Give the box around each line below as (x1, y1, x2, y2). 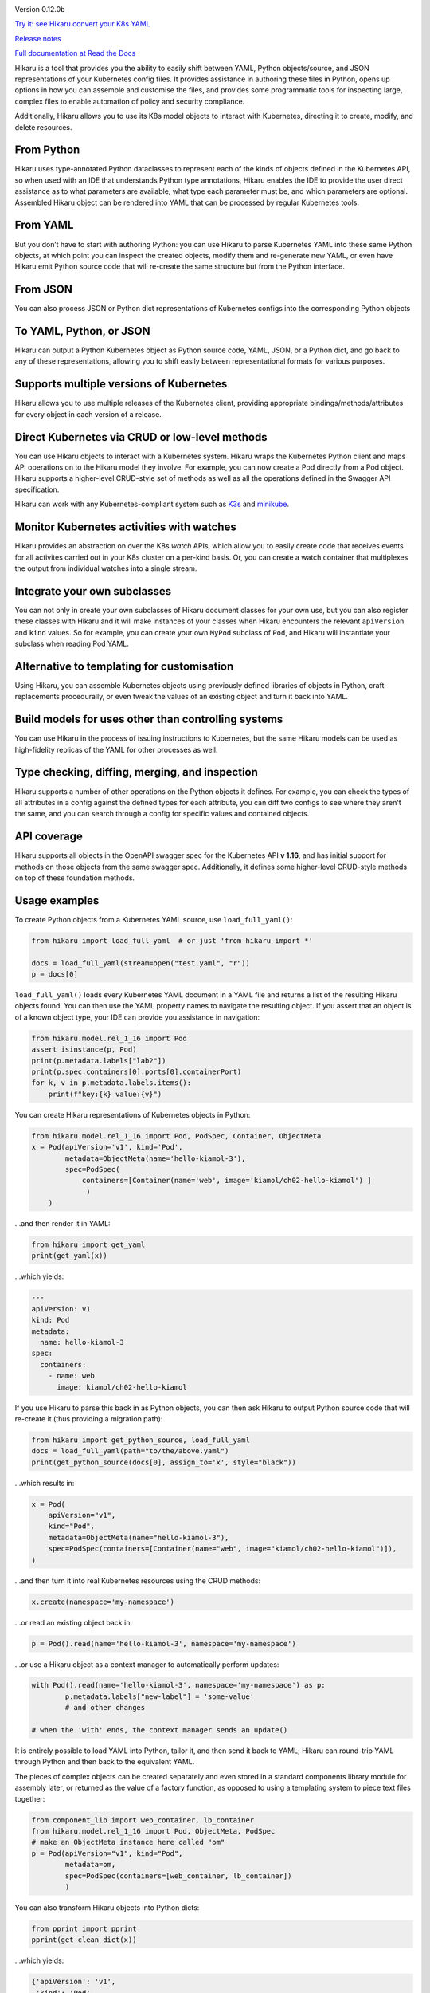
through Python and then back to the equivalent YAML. (14, 1757, 195, 1767)
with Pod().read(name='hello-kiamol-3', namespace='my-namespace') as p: (31, 1680, 326, 1690)
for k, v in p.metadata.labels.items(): (31, 1079, 191, 1087)
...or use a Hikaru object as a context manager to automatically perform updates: (14, 1659, 279, 1669)
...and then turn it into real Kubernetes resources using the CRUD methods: (14, 1575, 261, 1586)
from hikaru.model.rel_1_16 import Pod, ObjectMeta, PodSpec (31, 1826, 276, 1835)
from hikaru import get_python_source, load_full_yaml (31, 1435, 250, 1445)
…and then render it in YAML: (14, 1219, 111, 1228)
